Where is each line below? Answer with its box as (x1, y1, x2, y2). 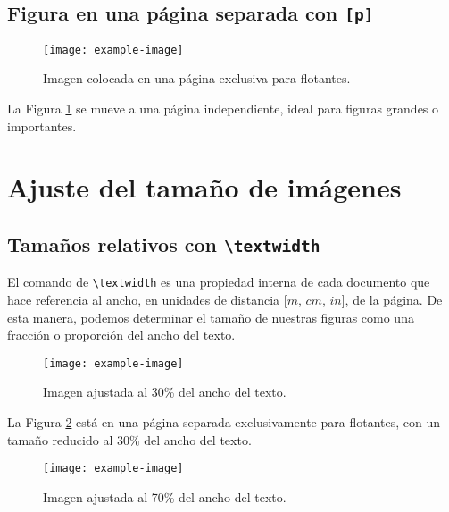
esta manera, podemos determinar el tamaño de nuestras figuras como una (7, 307, 414, 326)
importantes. (7, 116, 77, 135)
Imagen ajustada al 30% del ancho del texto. (43, 382, 287, 401)
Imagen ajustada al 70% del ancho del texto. (43, 487, 287, 506)
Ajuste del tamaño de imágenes (7, 169, 402, 206)
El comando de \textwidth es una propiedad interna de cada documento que (7, 273, 430, 291)
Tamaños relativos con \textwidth (7, 230, 320, 257)
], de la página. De (341, 290, 443, 309)
